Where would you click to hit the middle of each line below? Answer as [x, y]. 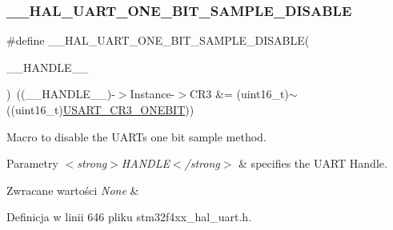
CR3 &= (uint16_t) [239, 94]
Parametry [32, 163]
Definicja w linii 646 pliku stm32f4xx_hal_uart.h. [129, 217]
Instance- [152, 94]
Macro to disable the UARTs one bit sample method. [136, 136]
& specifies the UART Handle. [313, 163]
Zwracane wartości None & [73, 190]
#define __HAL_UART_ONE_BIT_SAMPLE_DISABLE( [158, 40]
